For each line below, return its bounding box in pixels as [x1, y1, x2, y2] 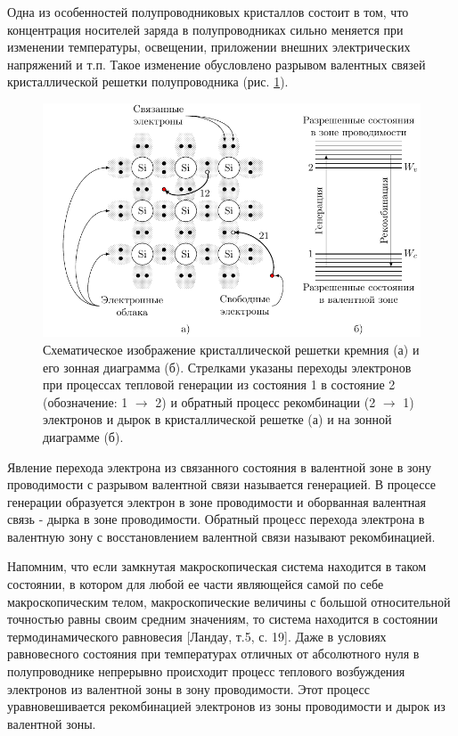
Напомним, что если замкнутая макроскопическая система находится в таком [7, 557, 427, 576]
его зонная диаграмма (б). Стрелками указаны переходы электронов [43, 357, 412, 376]
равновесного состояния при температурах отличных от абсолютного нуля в [7, 644, 420, 663]
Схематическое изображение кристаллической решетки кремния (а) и [43, 339, 420, 358]
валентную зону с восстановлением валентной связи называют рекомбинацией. [7, 527, 436, 545]
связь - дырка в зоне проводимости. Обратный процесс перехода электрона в [7, 510, 425, 528]
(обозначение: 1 [43, 392, 128, 411]
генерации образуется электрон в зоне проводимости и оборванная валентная [7, 492, 426, 511]
